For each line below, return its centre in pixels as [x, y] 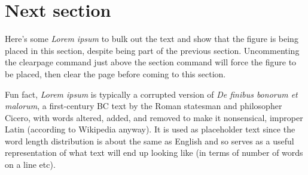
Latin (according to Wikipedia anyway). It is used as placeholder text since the [150, 129]
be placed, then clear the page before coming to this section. [115, 73]
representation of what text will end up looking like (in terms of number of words [154, 153]
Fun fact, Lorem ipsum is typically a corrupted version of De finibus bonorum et [151, 94]
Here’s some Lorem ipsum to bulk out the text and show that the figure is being [152, 39]
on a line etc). [30, 165]
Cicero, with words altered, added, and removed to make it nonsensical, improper [154, 117]
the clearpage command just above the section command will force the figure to [151, 62]
